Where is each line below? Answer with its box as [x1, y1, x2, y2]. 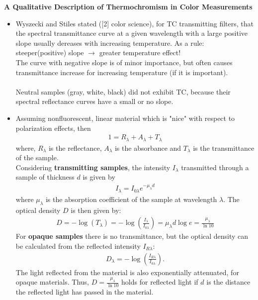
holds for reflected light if [121, 277, 198, 287]
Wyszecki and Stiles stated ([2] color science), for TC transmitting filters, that [15, 18, 254, 28]
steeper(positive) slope [15, 47, 84, 58]
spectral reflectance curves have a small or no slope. [15, 96, 173, 106]
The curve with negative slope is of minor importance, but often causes [15, 57, 233, 67]
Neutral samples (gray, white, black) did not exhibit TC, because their [15, 86, 231, 97]
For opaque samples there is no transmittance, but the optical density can [15, 231, 249, 241]
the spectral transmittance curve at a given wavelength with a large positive [15, 28, 248, 38]
